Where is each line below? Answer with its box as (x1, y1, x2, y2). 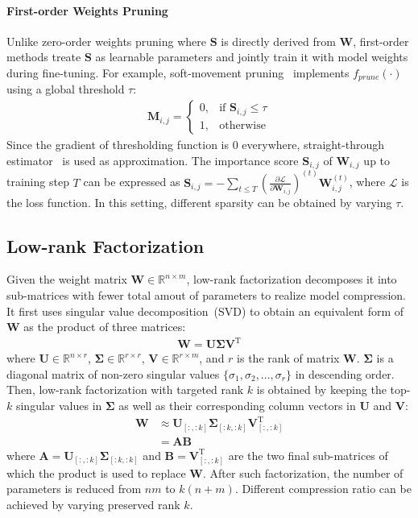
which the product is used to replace (6, 464, 186, 481)
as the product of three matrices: (23, 318, 186, 335)
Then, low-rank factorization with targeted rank (6, 381, 244, 398)
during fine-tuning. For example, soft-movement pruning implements (6, 64, 350, 81)
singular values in (15, 397, 102, 414)
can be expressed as (83, 173, 180, 190)
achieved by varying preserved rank (6, 495, 180, 512)
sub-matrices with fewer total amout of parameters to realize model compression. (6, 286, 407, 303)
